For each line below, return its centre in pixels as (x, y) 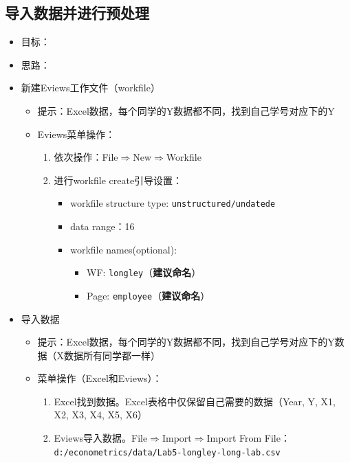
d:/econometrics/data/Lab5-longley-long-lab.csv (167, 452)
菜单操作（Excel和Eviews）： (100, 378)
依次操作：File (86, 157)
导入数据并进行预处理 (77, 13)
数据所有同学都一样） (112, 355)
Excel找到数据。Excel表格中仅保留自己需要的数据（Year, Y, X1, (195, 401)
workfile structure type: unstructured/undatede (173, 203)
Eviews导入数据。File (101, 438)
